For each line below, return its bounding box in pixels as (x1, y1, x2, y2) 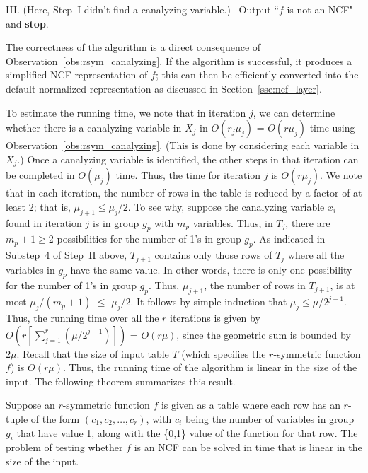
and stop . (6, 16, 49, 30)
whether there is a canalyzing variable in (6, 120, 182, 135)
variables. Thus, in (192, 215, 273, 230)
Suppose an (6, 397, 55, 412)
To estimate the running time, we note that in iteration (6, 105, 246, 119)
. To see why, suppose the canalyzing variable (127, 199, 325, 214)
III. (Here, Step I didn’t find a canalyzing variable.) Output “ (6, 2, 279, 16)
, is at (330, 278, 355, 293)
